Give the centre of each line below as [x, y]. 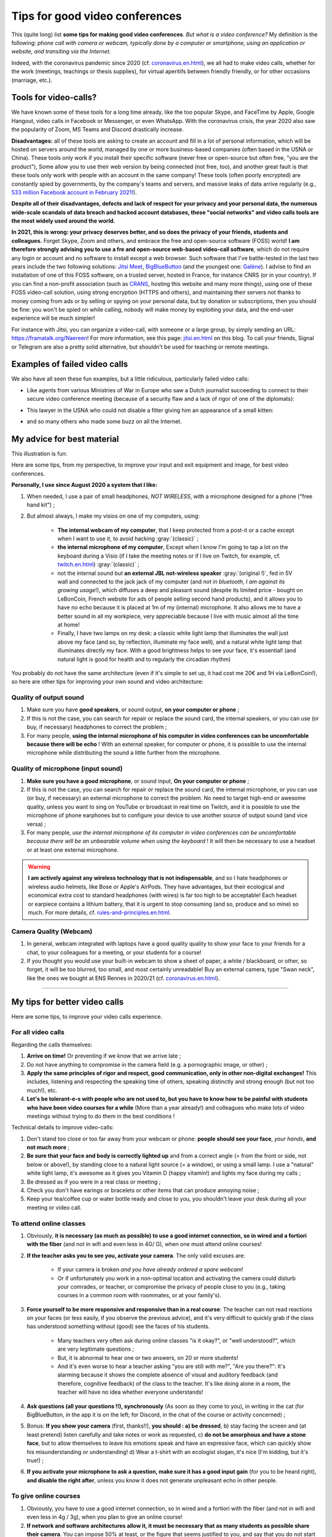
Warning [39, 867]
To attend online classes [49, 1223]
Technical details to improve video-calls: [62, 1128]
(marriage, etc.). [32, 80]
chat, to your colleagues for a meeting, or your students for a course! [114, 952]
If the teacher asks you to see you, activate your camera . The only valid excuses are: [136, 1255]
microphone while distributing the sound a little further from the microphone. [124, 753]
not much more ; [48, 1147]
